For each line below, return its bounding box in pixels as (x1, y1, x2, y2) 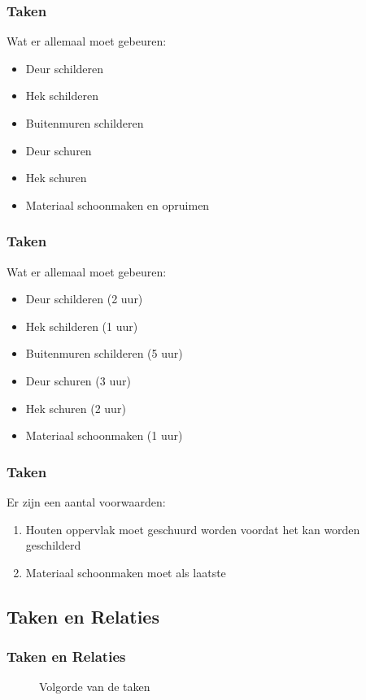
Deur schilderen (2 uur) (25, 290, 143, 307)
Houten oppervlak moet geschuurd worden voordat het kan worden (25, 520, 360, 537)
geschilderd (25, 537, 81, 554)
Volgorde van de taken (39, 678, 150, 695)
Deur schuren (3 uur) (25, 372, 131, 389)
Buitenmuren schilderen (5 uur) (25, 345, 183, 362)
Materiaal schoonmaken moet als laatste (25, 563, 226, 580)
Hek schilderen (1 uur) (25, 317, 138, 334)
